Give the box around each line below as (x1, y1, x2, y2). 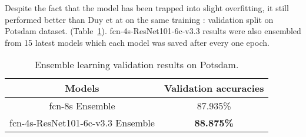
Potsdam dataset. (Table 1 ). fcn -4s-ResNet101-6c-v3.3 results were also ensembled (5, 25, 301, 37)
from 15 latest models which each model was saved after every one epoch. (5, 36, 270, 48)
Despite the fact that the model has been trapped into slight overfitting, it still (5, 2, 289, 14)
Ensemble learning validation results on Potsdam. (35, 58, 239, 72)
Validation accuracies (164, 81, 264, 95)
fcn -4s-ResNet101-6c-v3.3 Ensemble (9, 116, 155, 130)
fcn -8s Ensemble (49, 99, 115, 113)
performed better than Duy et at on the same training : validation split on (5, 13, 274, 25)
